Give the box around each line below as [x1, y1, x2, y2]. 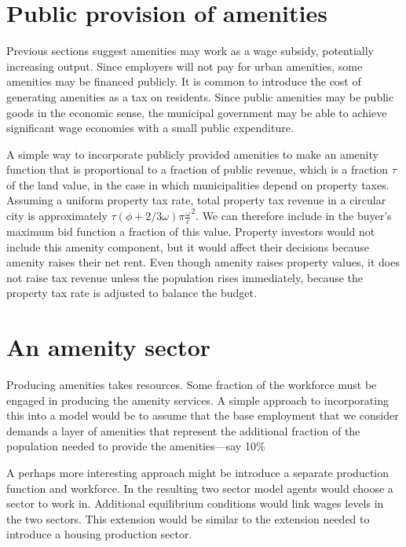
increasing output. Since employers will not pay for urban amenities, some [6, 57, 363, 74]
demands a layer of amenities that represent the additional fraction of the [6, 422, 360, 439]
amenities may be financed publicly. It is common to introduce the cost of [6, 73, 361, 90]
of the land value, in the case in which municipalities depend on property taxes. [6, 176, 390, 193]
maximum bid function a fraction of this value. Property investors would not [6, 222, 375, 239]
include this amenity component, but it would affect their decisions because [6, 238, 369, 255]
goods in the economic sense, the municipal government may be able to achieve [6, 104, 387, 120]
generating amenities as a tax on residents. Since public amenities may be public [6, 88, 394, 105]
